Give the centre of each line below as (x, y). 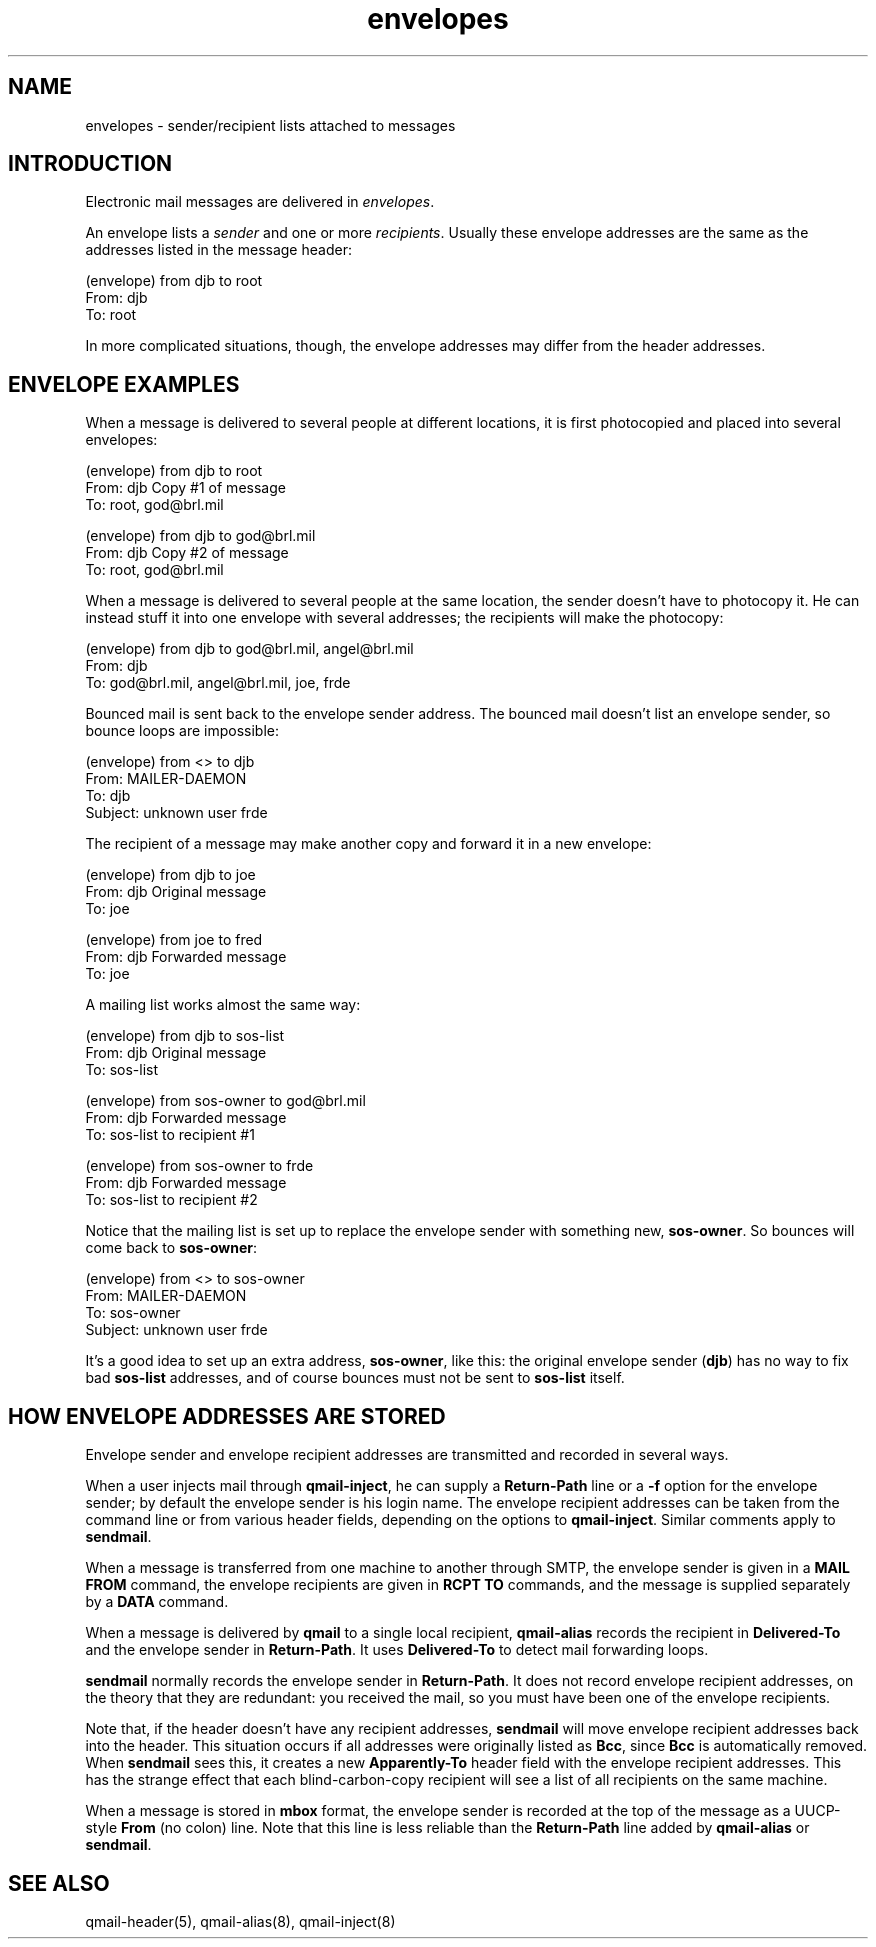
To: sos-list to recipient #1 (170, 1135)
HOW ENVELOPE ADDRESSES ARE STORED (227, 1416)
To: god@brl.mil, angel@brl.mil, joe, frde (218, 683)
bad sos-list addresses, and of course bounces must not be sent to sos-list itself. (355, 1378)
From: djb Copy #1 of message (185, 488)
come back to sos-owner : (171, 1248)
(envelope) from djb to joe (170, 875)
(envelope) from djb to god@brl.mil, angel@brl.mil (249, 649)
